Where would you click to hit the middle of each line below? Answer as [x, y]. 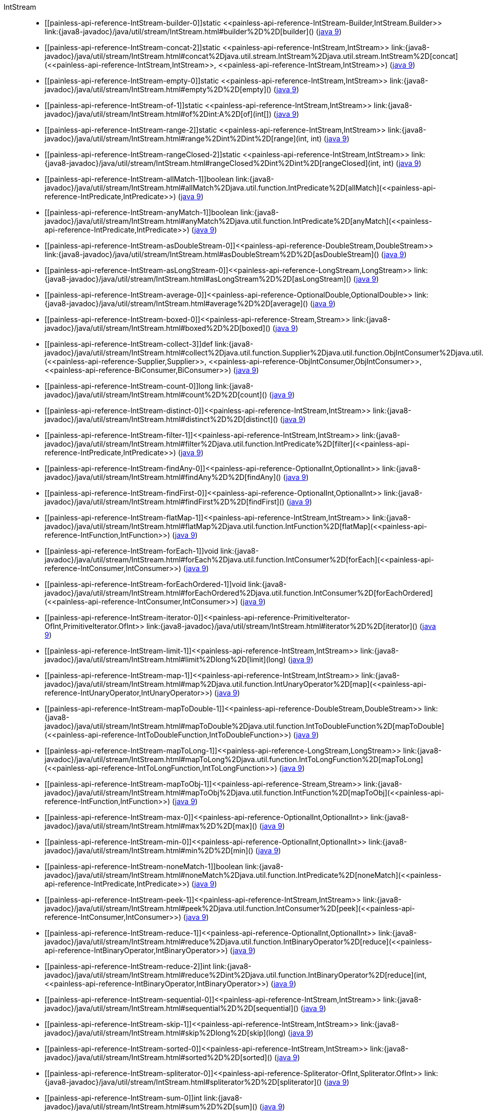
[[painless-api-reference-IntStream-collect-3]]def [129, 344]
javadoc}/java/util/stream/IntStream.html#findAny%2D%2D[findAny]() [163, 477]
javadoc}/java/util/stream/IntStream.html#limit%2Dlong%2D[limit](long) [165, 659]
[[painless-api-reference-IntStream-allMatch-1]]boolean [139, 179]
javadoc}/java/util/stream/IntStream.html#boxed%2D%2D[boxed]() [158, 328]
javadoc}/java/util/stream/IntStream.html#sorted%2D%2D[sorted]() [159, 1057]
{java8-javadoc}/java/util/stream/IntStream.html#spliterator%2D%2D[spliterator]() [183, 1082]
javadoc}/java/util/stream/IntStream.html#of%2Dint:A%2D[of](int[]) [158, 114]
